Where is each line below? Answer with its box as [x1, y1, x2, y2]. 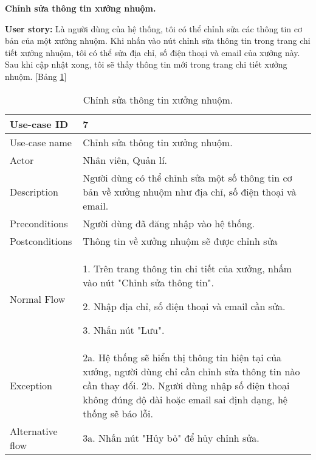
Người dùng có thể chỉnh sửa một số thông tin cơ [83, 170, 292, 185]
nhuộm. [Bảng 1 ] [5, 69, 67, 82]
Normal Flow [10, 292, 66, 306]
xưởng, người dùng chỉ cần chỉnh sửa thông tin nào [83, 364, 300, 378]
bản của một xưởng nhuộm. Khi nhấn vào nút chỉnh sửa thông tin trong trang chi [5, 34, 311, 47]
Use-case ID [10, 116, 69, 131]
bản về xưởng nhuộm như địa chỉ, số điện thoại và [83, 184, 297, 199]
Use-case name [10, 135, 72, 149]
